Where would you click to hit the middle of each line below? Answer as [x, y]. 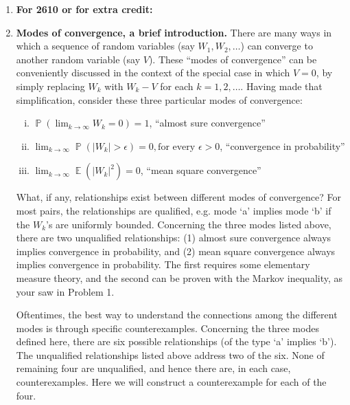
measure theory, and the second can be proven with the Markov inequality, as [179, 277]
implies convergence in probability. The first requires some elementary [163, 264]
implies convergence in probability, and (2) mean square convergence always [176, 251]
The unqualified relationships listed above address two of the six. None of [170, 354]
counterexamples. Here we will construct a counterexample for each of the [171, 382]
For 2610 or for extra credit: [84, 9]
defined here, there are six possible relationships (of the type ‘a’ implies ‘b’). [176, 341]
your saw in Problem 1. [65, 291]
